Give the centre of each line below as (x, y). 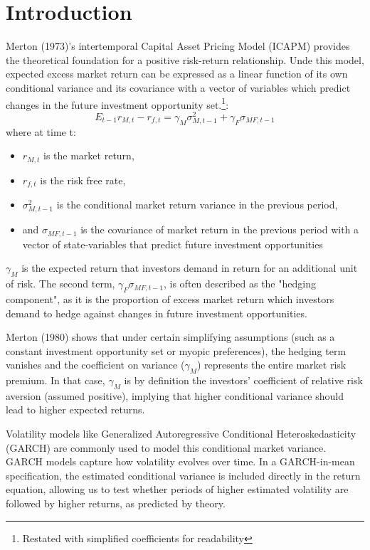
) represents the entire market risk (271, 365)
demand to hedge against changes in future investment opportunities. (157, 313)
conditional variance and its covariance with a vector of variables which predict (178, 87)
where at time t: (41, 131)
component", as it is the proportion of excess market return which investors (170, 298)
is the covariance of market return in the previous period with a (220, 229)
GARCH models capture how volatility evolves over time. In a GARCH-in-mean (180, 461)
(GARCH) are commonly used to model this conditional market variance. (166, 447)
